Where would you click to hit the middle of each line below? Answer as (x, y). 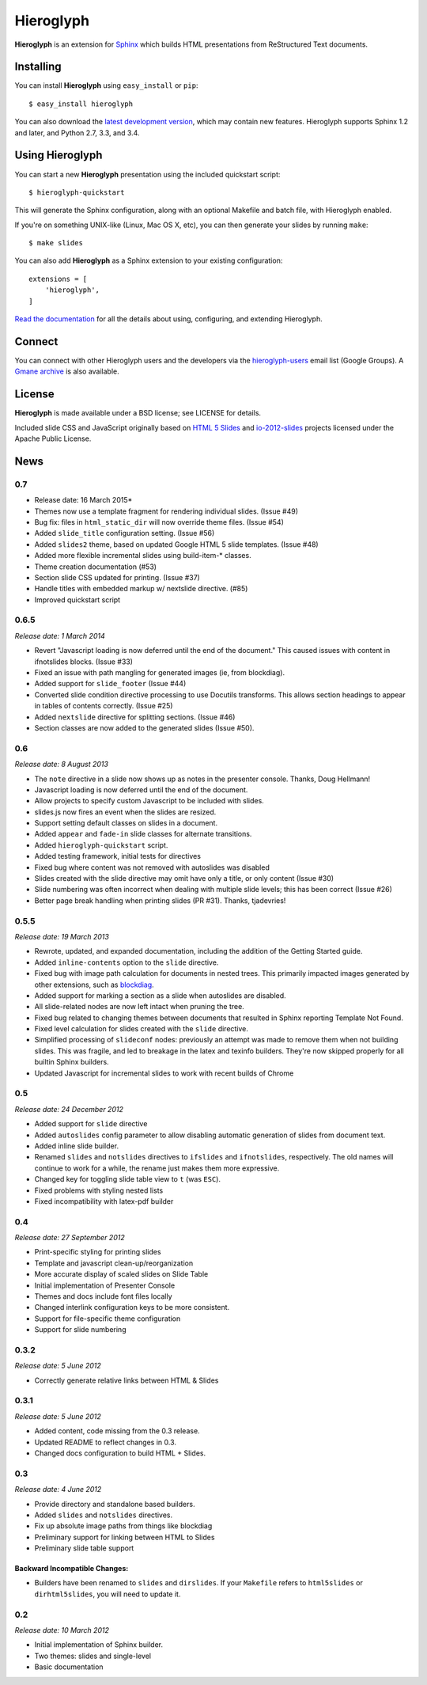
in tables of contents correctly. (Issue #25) (104, 706)
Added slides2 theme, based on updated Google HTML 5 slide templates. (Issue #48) (177, 544)
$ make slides (56, 243)
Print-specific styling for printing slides (98, 1252)
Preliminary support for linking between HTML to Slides (125, 1537)
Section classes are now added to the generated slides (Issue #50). (144, 727)
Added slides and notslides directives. (104, 1515)
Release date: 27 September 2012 (70, 1238)
